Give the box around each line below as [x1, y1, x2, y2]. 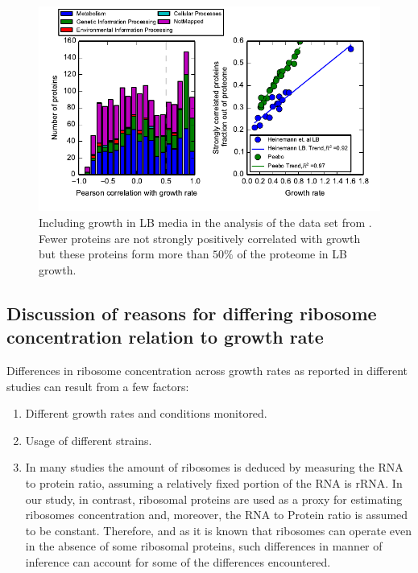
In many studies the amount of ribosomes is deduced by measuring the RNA [25, 459, 404, 476]
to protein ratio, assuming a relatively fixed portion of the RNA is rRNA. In [25, 474, 403, 491]
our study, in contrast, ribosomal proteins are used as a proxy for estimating [25, 490, 403, 507]
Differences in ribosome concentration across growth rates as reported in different [6, 361, 408, 378]
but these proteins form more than [39, 245, 209, 262]
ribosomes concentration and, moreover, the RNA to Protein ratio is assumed [25, 506, 408, 523]
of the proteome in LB [237, 245, 347, 262]
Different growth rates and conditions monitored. [25, 405, 267, 422]
